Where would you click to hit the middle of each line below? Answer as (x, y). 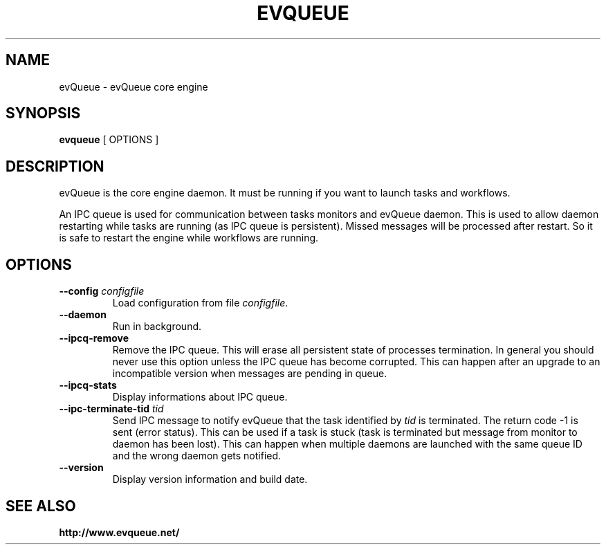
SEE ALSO (41, 506)
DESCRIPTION (55, 166)
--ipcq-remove (94, 338)
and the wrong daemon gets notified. (197, 456)
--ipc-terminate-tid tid (111, 409)
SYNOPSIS (43, 113)
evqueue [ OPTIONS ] (109, 140)
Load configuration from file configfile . (200, 303)
